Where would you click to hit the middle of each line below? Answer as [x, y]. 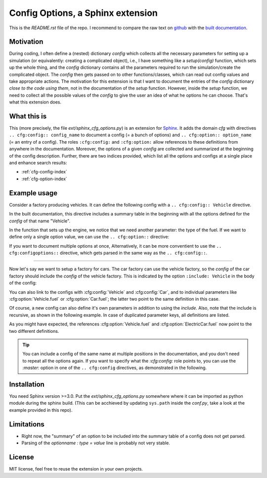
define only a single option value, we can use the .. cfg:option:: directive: [89, 237]
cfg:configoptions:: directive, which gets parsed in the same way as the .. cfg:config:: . [108, 253]
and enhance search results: [38, 163]
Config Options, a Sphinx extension [83, 13]
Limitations [27, 424]
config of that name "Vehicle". [40, 221]
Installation [27, 384]
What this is [28, 116]
